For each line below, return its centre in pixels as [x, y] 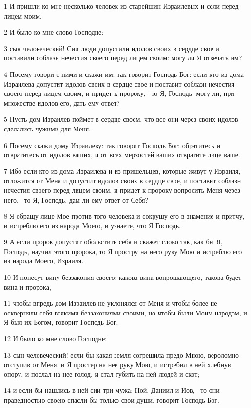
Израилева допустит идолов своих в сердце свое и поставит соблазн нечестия [119, 83]
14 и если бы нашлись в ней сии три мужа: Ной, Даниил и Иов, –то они [112, 390]
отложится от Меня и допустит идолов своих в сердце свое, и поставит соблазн [123, 180]
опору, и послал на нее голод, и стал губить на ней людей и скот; [102, 374]
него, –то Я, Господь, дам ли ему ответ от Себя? [76, 199]
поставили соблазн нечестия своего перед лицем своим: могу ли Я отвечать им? [123, 58]
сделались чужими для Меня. [48, 128]
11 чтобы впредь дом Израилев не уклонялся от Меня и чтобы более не [111, 303]
